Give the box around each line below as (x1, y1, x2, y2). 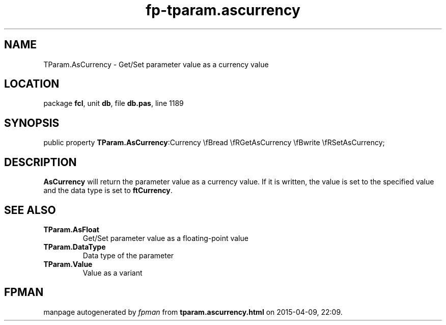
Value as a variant (82, 268, 143, 277)
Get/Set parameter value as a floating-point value (82, 233, 248, 242)
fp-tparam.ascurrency (146, 2, 300, 19)
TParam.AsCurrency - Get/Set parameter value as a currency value (43, 60, 269, 69)
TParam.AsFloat (43, 225, 99, 234)
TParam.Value (43, 259, 93, 268)
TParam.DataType (43, 242, 106, 251)
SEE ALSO (4, 203, 56, 216)
